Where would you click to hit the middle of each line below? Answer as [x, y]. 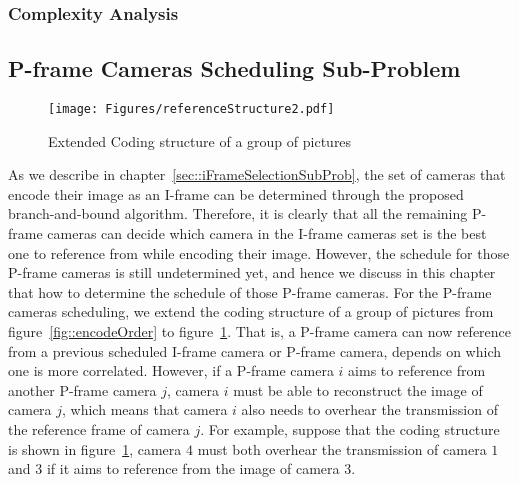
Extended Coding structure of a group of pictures [200, 140]
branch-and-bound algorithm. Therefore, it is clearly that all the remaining [238, 213]
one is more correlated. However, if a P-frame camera [171, 370]
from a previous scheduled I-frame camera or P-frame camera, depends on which [254, 350]
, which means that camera [145, 409]
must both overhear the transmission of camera [342, 448]
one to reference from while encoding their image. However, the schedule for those [259, 252]
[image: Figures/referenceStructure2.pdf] [191, 109]
